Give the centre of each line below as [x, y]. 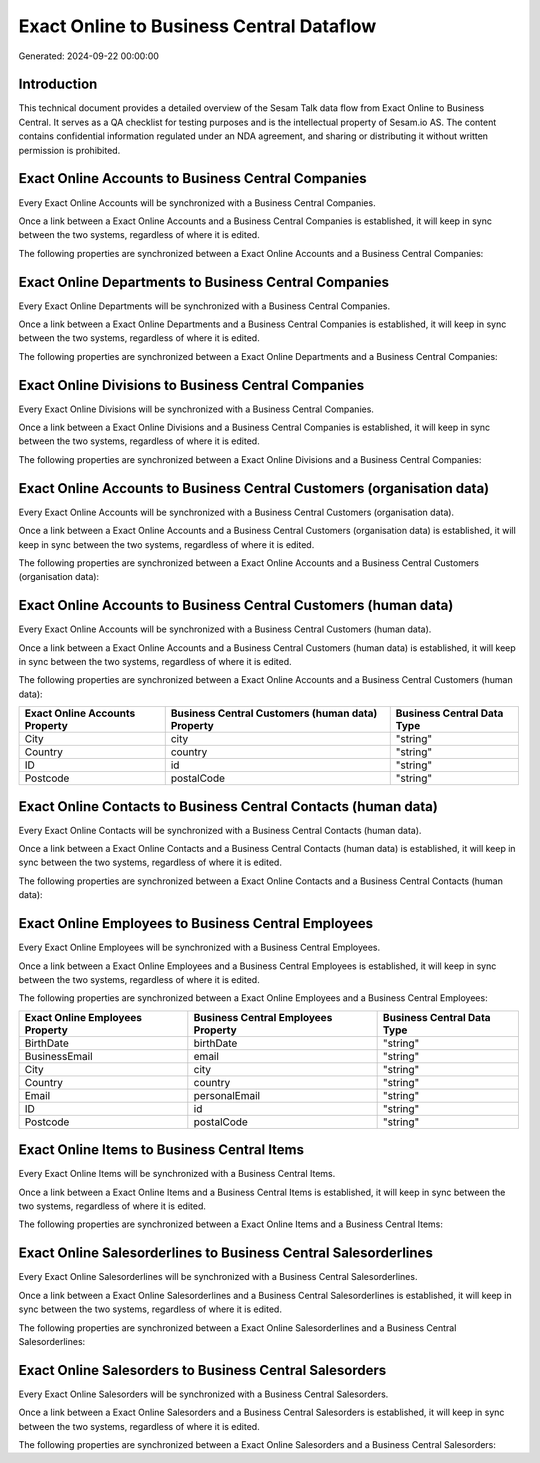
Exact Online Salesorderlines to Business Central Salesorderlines [226, 1253]
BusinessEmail [59, 1056]
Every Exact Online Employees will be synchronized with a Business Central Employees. [199, 947]
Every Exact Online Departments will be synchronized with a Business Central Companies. [204, 306]
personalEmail [226, 1095]
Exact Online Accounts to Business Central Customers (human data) [236, 605]
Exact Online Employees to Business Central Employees [196, 923]
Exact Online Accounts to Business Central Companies [192, 178]
